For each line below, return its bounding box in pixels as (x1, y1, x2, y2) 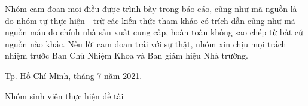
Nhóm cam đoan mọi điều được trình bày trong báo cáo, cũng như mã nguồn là (5, 2, 297, 14)
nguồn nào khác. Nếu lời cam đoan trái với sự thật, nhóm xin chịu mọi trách (5, 37, 286, 50)
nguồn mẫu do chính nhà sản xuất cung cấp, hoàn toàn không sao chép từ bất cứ (5, 26, 303, 38)
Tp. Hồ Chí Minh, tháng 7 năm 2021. (5, 69, 142, 81)
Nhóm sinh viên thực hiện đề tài (5, 89, 124, 102)
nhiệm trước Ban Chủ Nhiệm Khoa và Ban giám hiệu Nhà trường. (5, 49, 248, 62)
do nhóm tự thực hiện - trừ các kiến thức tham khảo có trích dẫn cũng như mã (5, 14, 295, 26)
